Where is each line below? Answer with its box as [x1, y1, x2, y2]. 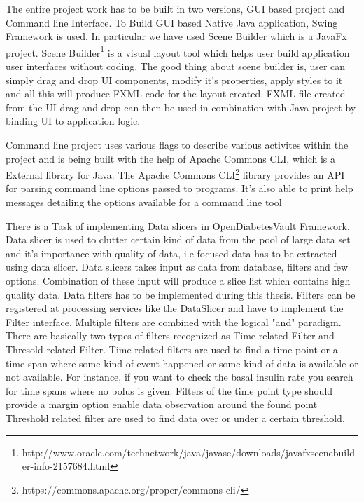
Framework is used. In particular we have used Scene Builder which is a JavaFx [6, 29, 347, 43]
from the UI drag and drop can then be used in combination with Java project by [6, 100, 356, 114]
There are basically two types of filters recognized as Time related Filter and [6, 328, 335, 343]
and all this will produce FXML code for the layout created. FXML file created [6, 86, 346, 101]
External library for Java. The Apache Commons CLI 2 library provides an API [6, 165, 345, 182]
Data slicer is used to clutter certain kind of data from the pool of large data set [6, 232, 351, 247]
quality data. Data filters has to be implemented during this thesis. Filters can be [6, 287, 356, 301]
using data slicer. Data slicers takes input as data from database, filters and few [6, 259, 349, 274]
